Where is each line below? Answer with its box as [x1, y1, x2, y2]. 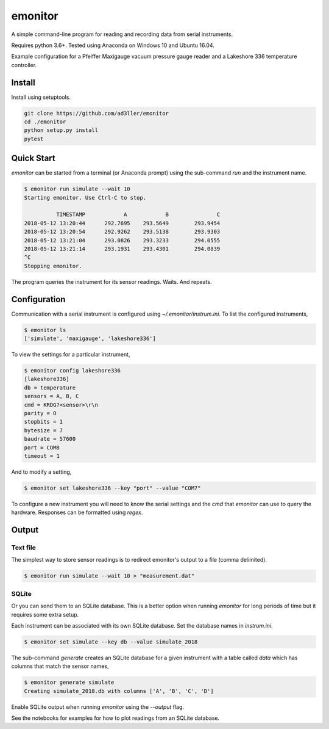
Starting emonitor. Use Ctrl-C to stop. [24, 194, 146, 201]
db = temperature [24, 384, 76, 391]
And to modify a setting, [11, 468, 72, 476]
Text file [11, 543, 36, 552]
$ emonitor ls [24, 327, 66, 333]
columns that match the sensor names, [11, 662, 109, 670]
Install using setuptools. [11, 93, 71, 101]
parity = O [24, 410, 57, 416]
